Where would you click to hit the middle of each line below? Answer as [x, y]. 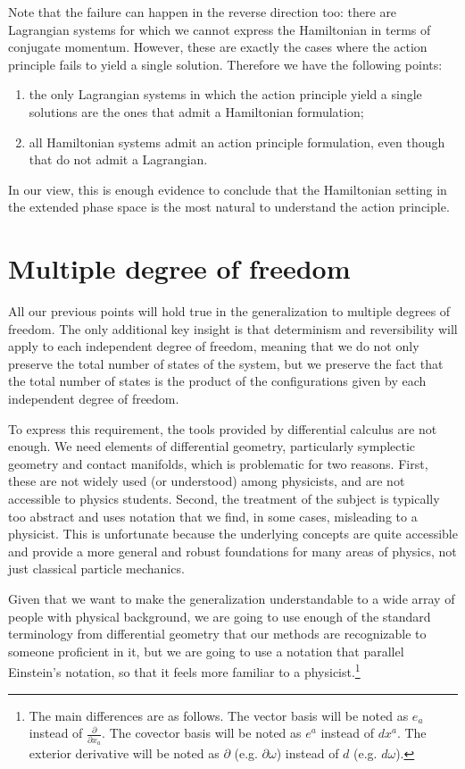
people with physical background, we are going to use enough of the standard [220, 616]
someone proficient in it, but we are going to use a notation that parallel [206, 651]
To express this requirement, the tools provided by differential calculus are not [223, 428]
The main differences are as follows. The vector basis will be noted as [219, 715]
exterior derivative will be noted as [124, 752]
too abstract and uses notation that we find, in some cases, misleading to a [213, 516]
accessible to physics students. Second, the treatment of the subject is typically [224, 498]
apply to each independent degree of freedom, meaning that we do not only [214, 346]
